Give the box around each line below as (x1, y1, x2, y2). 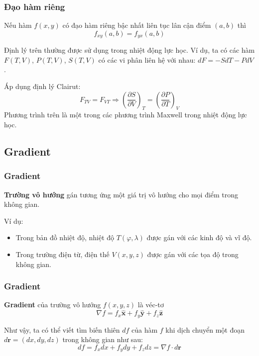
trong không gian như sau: (62, 334, 143, 345)
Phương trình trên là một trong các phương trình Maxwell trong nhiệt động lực (4, 109, 247, 120)
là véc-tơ (137, 299, 164, 310)
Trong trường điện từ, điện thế (15, 249, 110, 259)
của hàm (131, 324, 158, 335)
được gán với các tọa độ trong (147, 249, 239, 259)
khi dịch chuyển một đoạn (165, 324, 245, 335)
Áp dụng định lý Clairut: (4, 81, 81, 91)
